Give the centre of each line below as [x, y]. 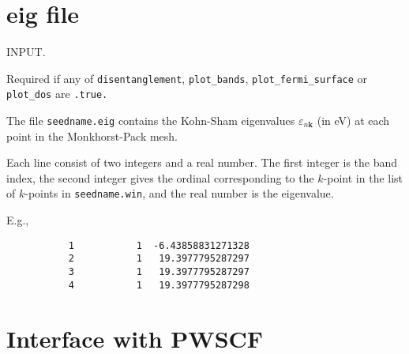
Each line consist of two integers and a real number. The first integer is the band [202, 162]
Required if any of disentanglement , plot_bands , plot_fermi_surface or [187, 78]
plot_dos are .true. [57, 94]
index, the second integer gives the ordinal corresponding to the [160, 177]
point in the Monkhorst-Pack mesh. [92, 136]
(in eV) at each [353, 121]
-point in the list [363, 177]
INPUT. [26, 52]
